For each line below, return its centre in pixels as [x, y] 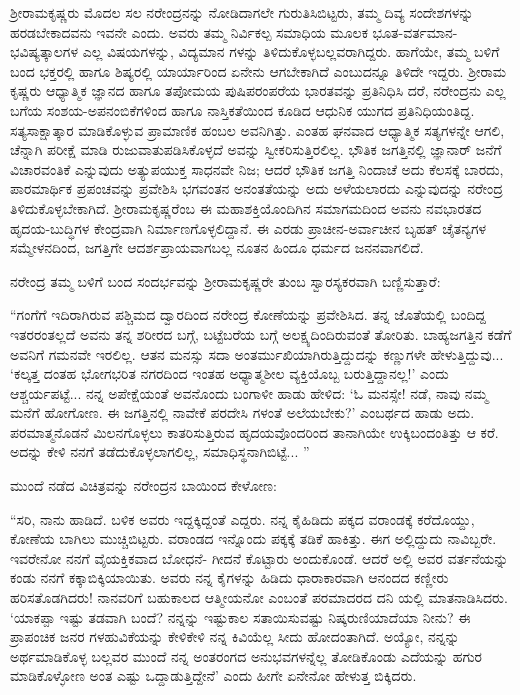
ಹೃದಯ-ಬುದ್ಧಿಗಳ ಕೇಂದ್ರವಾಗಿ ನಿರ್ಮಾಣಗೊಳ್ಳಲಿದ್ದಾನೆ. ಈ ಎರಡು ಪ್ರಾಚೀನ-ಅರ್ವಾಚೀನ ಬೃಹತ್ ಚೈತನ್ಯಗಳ [248, 227]
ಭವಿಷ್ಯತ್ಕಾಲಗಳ [44, 51]
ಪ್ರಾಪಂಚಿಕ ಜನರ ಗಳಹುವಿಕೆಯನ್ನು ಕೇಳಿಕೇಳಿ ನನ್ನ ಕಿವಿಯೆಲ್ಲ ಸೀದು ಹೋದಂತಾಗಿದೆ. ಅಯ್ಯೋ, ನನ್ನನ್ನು [235, 636]
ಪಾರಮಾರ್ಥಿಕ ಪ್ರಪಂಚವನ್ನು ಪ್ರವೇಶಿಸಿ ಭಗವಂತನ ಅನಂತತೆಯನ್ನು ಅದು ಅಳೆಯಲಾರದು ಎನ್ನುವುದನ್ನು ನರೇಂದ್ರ [256, 188]
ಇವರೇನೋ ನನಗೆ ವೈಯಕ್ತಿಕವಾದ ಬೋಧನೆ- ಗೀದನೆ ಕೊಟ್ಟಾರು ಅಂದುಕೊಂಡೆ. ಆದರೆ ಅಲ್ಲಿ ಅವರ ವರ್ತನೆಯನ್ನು [259, 557]
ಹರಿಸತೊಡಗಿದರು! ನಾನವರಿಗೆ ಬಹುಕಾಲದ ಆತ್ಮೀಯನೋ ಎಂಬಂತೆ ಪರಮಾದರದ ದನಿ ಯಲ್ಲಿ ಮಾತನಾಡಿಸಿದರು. [259, 597]
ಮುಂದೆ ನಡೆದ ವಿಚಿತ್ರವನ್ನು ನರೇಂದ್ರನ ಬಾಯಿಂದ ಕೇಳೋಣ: [143, 485]
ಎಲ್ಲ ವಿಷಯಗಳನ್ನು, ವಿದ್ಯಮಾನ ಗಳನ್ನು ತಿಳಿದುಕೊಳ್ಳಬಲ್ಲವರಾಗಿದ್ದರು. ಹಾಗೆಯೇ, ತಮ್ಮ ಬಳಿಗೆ [291, 51]
